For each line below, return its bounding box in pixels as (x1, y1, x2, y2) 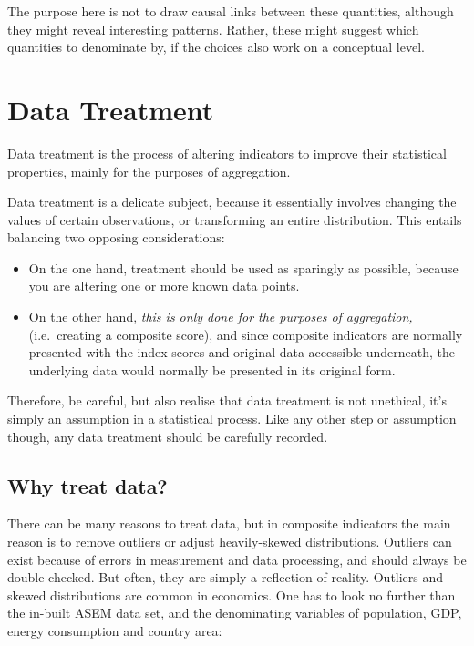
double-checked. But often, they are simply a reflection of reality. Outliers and (7, 568, 444, 587)
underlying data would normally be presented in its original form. (28, 360, 396, 379)
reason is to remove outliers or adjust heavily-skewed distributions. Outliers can (7, 532, 452, 551)
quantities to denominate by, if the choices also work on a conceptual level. (7, 37, 425, 56)
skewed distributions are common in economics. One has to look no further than (7, 585, 456, 604)
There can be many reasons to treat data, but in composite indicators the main (7, 514, 451, 533)
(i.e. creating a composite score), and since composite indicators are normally (28, 324, 463, 344)
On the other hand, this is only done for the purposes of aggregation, (28, 307, 413, 326)
